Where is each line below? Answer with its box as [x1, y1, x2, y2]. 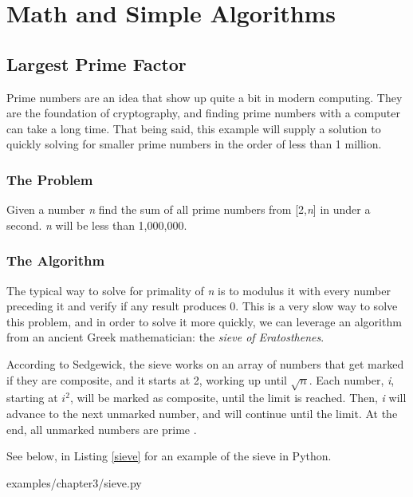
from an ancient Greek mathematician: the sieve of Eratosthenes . [6, 329, 324, 345]
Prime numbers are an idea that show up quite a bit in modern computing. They [6, 89, 403, 105]
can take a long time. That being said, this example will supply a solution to [6, 120, 381, 136]
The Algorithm [6, 250, 105, 270]
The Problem [6, 169, 93, 189]
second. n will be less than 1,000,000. [6, 216, 187, 233]
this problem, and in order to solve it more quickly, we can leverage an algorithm [6, 313, 402, 329]
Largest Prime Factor [6, 51, 187, 76]
